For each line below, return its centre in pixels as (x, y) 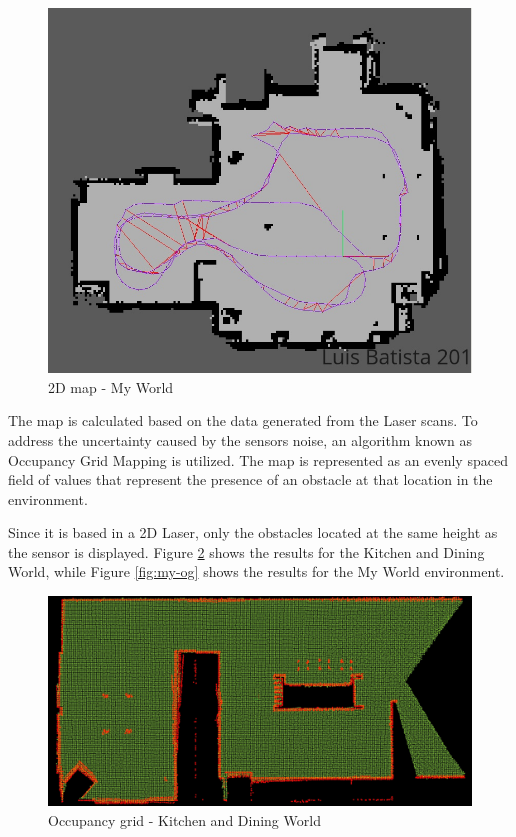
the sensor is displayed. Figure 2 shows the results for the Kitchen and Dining (246, 551)
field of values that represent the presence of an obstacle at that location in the (250, 479)
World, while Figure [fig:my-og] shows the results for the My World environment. (256, 571)
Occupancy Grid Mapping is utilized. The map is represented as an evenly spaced (258, 459)
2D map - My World (111, 386)
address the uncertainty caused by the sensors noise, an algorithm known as (240, 439)
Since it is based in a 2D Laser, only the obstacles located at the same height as (253, 532)
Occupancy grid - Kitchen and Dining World (184, 820)
